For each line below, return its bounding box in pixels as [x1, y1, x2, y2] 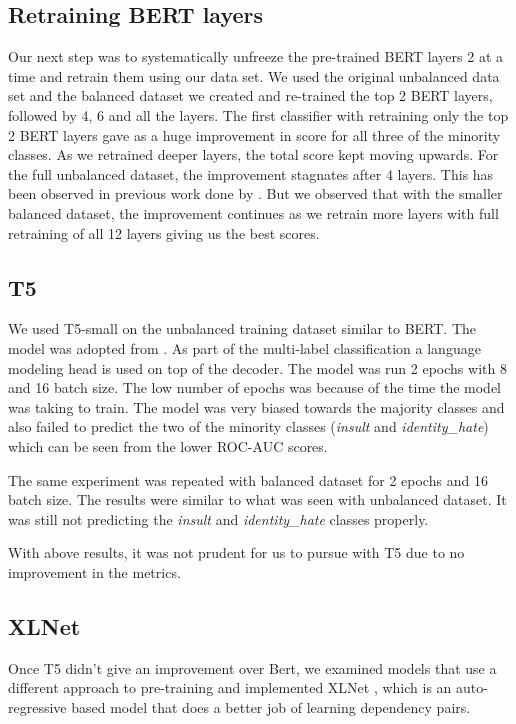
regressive [8, 696, 67, 717]
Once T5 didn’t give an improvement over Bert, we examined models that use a [8, 657, 497, 678]
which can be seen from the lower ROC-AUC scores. [8, 435, 328, 456]
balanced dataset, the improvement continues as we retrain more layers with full [8, 202, 499, 223]
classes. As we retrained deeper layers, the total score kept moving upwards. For [8, 144, 499, 165]
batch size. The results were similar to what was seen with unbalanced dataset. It [8, 489, 507, 510]
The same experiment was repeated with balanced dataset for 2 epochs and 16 [8, 469, 488, 490]
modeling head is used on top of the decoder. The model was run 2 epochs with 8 [8, 357, 507, 378]
